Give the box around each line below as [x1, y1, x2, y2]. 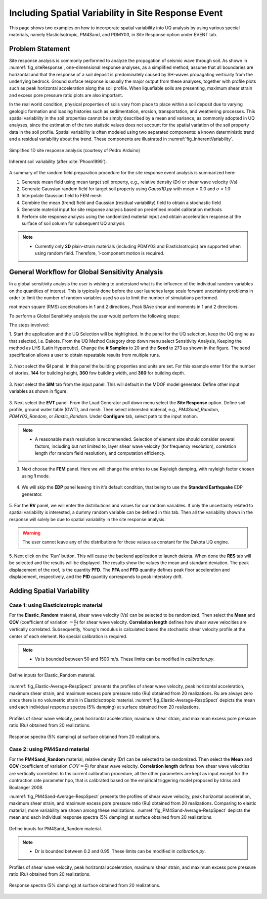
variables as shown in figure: [9, 388, 68, 394]
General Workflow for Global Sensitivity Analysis [9, 268, 163, 276]
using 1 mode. [21, 473, 50, 479]
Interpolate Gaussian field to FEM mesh [21, 193, 102, 199]
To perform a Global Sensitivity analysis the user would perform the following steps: [9, 313, 180, 319]
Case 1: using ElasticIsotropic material [9, 602, 103, 609]
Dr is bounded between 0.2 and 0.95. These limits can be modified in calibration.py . [35, 848, 206, 854]
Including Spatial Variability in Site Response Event [9, 7, 223, 18]
